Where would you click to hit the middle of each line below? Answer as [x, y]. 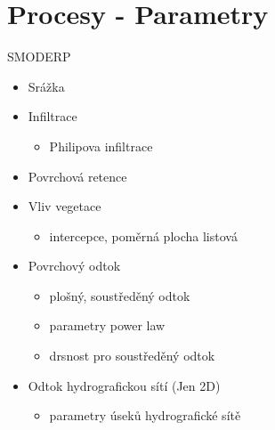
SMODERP [39, 57]
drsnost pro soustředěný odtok [132, 356]
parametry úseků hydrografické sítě [145, 415]
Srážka [46, 86]
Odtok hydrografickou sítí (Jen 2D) [124, 385]
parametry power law [107, 325]
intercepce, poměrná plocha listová [143, 235]
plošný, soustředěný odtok [120, 295]
